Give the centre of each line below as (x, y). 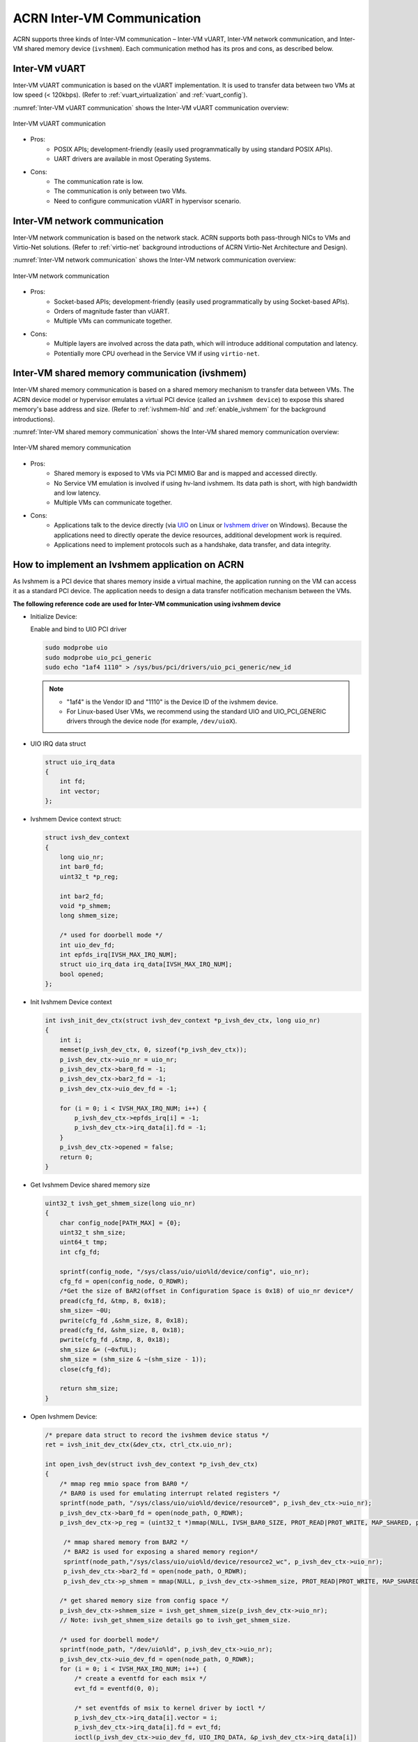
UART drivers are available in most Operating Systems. (133, 159)
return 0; (76, 1157)
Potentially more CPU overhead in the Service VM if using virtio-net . (157, 353)
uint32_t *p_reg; (89, 877)
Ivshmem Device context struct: (76, 819)
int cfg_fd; (80, 1252)
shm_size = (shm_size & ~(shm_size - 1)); (133, 1359)
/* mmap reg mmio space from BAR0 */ (124, 1483)
